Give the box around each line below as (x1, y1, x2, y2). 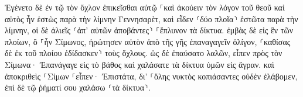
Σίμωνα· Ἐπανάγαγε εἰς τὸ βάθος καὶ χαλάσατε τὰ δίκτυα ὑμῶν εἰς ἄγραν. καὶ (5, 58, 274, 70)
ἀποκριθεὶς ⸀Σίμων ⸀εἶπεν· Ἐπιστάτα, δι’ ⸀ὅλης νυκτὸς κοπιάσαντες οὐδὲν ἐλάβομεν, (5, 70, 298, 82)
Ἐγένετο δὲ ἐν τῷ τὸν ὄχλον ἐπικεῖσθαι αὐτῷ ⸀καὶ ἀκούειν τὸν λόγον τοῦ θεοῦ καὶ (5, 1, 285, 13)
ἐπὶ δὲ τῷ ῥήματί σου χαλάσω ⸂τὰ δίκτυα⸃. (5, 81, 151, 93)
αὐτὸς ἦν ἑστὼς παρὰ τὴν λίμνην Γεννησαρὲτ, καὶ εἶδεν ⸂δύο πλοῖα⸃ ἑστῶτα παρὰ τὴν (5, 12, 298, 25)
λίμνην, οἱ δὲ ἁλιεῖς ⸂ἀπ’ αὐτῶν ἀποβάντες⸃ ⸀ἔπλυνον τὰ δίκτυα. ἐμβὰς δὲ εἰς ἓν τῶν (5, 24, 293, 36)
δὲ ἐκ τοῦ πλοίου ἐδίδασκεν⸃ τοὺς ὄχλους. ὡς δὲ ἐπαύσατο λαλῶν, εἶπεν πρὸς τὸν (5, 47, 282, 59)
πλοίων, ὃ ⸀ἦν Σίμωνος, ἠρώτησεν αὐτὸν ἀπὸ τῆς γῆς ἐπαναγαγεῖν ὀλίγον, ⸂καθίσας (5, 35, 291, 47)
